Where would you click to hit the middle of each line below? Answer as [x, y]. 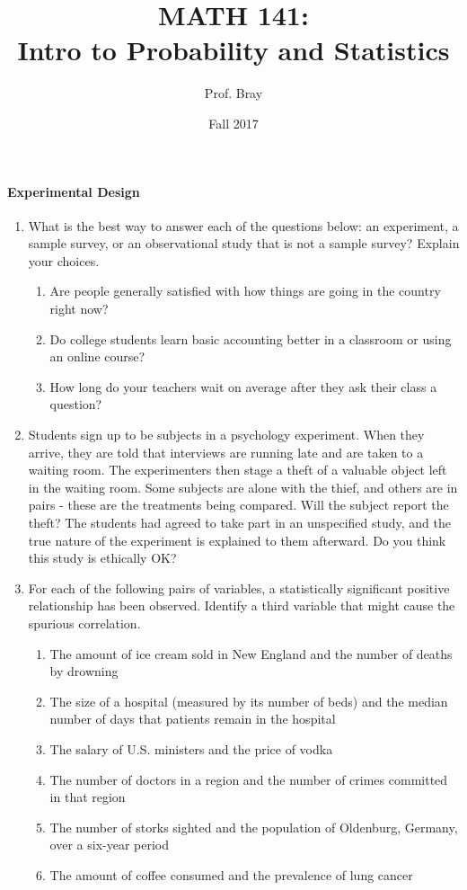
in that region [88, 797]
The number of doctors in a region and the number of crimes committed [249, 779]
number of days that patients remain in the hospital [193, 719]
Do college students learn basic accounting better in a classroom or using [251, 338]
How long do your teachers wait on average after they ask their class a [243, 386]
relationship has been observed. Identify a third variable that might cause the [242, 605]
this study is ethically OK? [102, 558]
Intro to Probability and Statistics [233, 50]
